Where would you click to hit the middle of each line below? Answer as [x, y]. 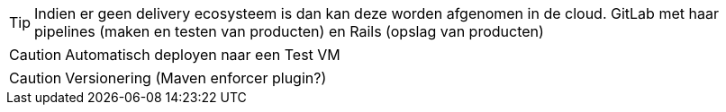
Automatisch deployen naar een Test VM [203, 55]
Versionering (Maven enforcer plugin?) [196, 78]
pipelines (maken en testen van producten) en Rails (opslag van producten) [289, 31]
